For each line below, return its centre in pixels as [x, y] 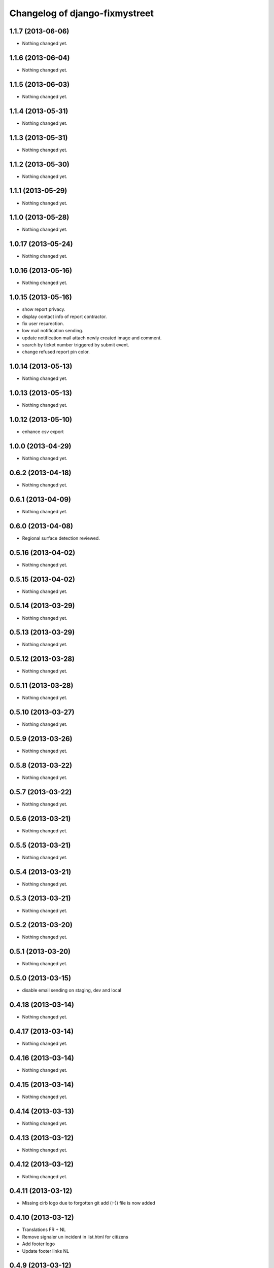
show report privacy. [44, 309]
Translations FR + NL [44, 1229]
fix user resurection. [43, 323]
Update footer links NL [46, 1251]
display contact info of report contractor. [64, 316]
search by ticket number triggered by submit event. [76, 345]
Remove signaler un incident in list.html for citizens [75, 1237]
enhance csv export [43, 432]
